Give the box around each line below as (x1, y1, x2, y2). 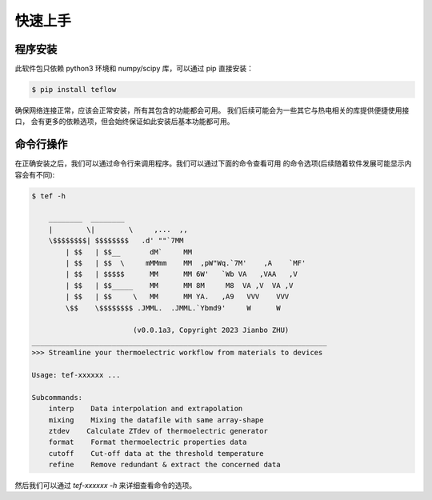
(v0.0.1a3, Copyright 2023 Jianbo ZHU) (132, 326, 290, 335)
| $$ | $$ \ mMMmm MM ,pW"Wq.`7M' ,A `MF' (65, 258, 306, 268)
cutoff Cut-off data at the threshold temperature (48, 449, 264, 458)
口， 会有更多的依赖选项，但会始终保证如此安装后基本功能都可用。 (14, 117, 234, 126)
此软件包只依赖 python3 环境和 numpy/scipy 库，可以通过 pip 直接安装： (14, 64, 254, 74)
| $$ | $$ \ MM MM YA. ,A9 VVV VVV (65, 292, 290, 302)
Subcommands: (31, 393, 83, 402)
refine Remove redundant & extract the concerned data (48, 460, 281, 470)
